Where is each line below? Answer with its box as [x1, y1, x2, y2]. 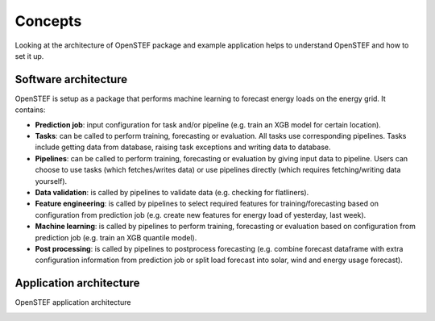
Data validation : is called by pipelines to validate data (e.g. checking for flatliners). [35, 187, 309, 197]
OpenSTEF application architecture [14, 298, 131, 307]
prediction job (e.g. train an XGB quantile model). [35, 232, 197, 242]
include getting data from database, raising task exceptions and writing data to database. [35, 142, 331, 152]
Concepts [14, 12, 82, 30]
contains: [14, 105, 46, 115]
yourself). [35, 176, 68, 186]
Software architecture [14, 73, 128, 86]
